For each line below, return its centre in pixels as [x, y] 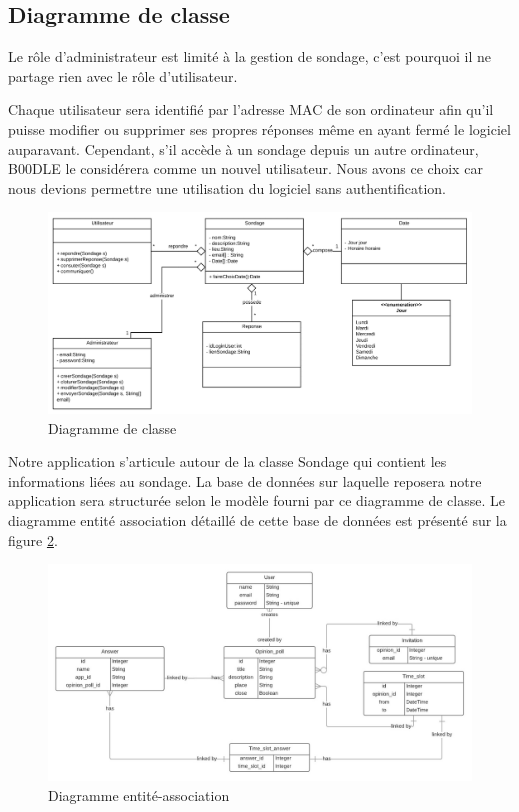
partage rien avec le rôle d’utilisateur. [123, 75]
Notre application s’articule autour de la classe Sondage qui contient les [227, 461]
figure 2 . [33, 539]
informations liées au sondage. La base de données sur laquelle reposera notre [245, 480]
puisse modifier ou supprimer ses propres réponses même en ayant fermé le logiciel [259, 128]
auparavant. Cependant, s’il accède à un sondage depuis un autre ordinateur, [243, 148]
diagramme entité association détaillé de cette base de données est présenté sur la [257, 519]
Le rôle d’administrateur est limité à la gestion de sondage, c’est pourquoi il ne [249, 56]
